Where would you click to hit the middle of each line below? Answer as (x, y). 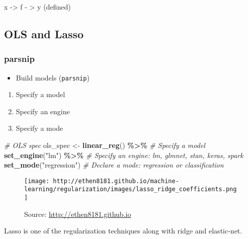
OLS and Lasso (44, 33)
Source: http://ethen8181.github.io (78, 214)
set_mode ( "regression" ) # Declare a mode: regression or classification (114, 165)
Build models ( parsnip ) (53, 77)
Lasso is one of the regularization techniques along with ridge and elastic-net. (123, 231)
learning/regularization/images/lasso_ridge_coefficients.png (131, 189)
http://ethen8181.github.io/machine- (116, 181)
